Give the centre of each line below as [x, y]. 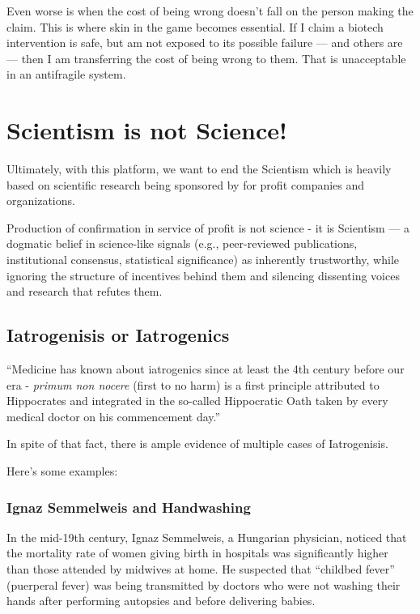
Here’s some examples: [62, 471]
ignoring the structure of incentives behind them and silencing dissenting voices [203, 275]
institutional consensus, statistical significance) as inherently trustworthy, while [203, 260]
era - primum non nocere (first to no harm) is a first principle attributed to [193, 384]
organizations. [41, 200]
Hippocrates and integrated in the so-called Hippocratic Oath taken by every [197, 401]
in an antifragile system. [66, 74]
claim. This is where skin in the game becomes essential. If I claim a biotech [195, 26]
